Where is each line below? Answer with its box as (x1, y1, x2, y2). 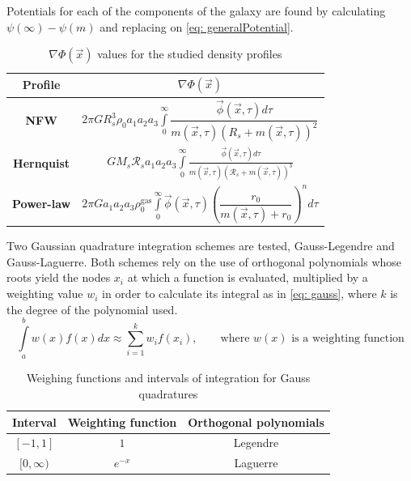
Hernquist (13, 154, 70, 171)
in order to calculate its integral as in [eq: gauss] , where (102, 285, 377, 302)
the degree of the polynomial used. (6, 300, 178, 317)
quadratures (138, 385, 198, 402)
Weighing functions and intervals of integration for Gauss (26, 369, 311, 386)
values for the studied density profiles (97, 45, 282, 62)
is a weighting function (291, 333, 405, 345)
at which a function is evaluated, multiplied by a (127, 269, 368, 286)
